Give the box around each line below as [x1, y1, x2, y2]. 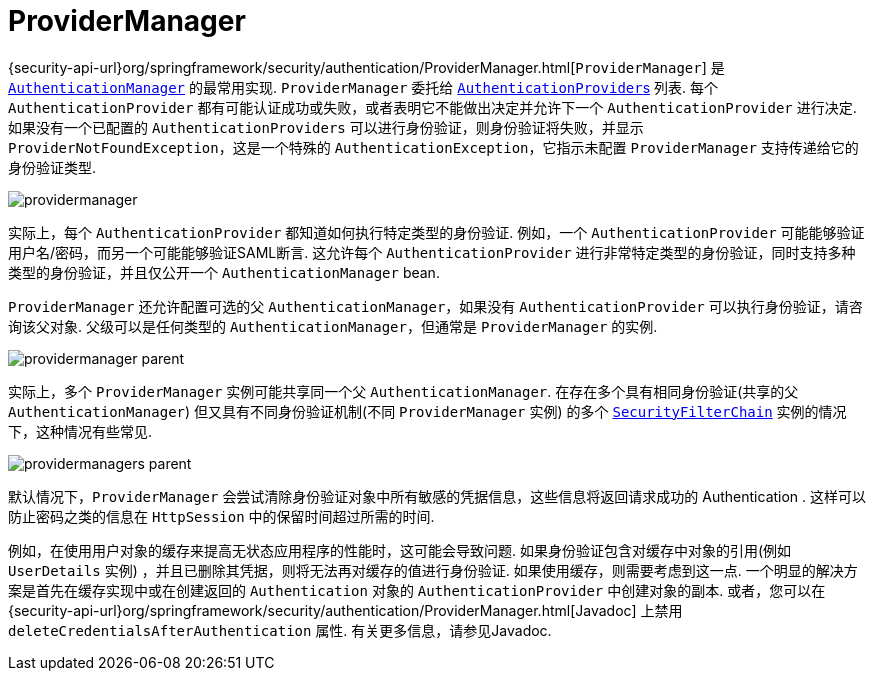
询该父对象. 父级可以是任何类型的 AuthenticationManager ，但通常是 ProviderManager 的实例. [8, 317, 658, 335]
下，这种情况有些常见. [8, 422, 153, 440]
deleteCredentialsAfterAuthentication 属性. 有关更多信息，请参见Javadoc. [8, 621, 552, 639]
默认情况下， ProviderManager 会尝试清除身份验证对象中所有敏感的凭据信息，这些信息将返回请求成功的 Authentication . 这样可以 [8, 487, 867, 505]
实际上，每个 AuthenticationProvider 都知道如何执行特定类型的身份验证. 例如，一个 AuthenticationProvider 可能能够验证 [8, 223, 865, 241]
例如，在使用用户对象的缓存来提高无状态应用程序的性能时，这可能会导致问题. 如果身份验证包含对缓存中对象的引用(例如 [8, 541, 792, 559]
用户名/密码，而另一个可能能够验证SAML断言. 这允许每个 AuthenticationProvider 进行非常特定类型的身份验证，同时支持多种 [8, 243, 856, 261]
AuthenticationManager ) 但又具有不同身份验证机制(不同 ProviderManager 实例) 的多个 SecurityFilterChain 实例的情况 [8, 402, 847, 420]
